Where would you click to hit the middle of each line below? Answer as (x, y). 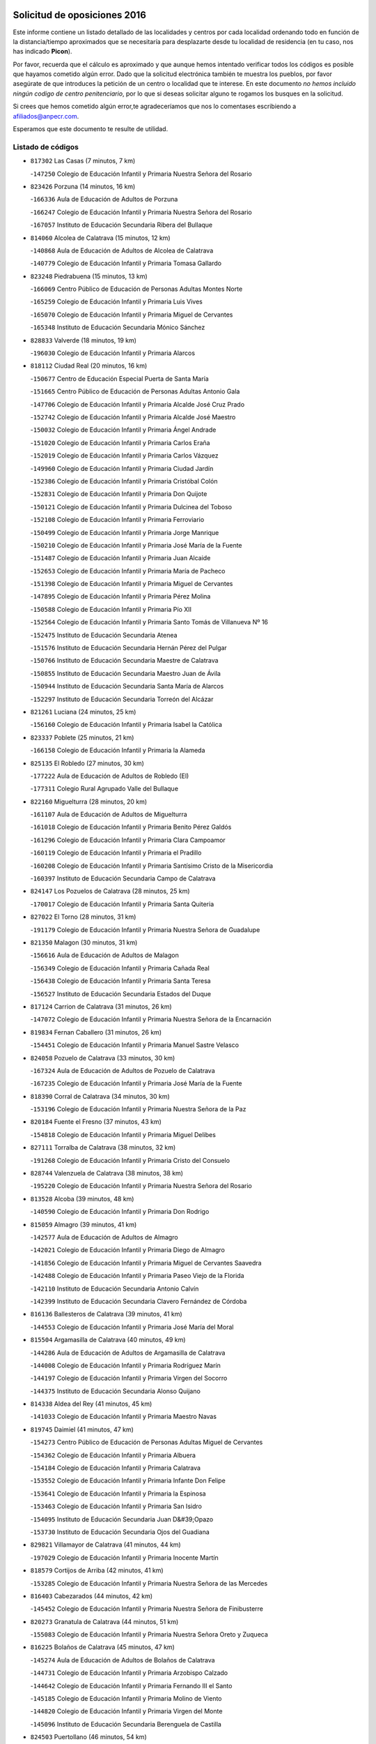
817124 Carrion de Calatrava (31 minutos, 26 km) (101, 1006)
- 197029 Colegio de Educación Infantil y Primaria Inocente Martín (124, 1557)
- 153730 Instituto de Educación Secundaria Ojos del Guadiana (120, 1532)
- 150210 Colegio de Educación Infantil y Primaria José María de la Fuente (136, 545)
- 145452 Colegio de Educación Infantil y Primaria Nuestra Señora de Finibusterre (147, 1609)
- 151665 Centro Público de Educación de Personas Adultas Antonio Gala (135, 391)
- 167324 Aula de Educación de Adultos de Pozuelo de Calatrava (123, 1070)
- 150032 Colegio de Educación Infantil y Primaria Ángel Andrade (123, 430)
